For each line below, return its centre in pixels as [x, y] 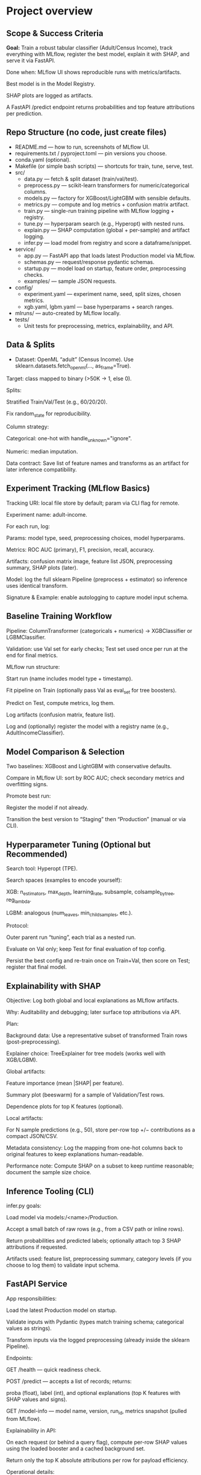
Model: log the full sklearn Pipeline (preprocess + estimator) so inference [97, 579]
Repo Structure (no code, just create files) [86, 133]
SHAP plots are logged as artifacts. [50, 95]
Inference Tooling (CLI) [50, 1191]
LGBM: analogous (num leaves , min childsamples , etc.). [70, 913]
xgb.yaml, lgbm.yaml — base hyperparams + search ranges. [99, 306]
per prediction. [25, 113]
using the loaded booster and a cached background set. [76, 1449]
